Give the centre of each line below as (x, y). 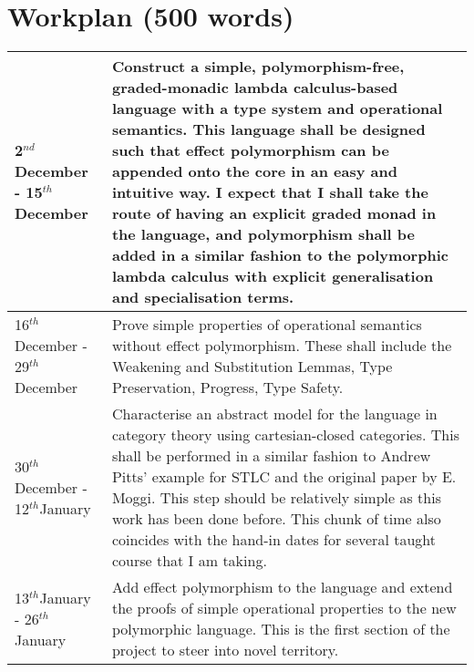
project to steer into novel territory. (225, 650)
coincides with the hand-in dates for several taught (273, 540)
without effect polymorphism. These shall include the (282, 346)
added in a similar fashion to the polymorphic (280, 255)
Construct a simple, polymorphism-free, (258, 67)
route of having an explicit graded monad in (274, 213)
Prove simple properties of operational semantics (267, 325)
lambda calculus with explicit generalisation (273, 276)
